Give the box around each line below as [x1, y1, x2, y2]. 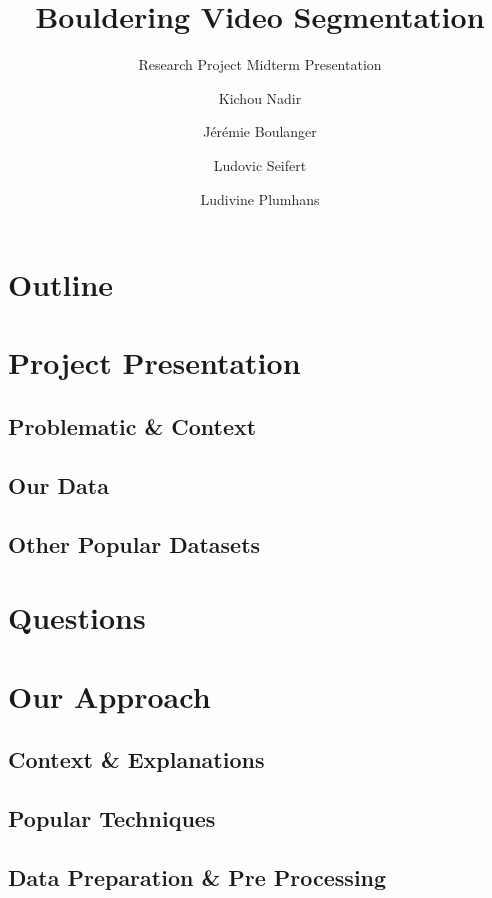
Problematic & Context [8, 411, 257, 442]
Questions [8, 597, 146, 638]
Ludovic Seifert [213, 154, 307, 175]
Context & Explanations [8, 744, 265, 775]
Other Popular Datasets [8, 528, 261, 559]
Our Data [8, 469, 109, 500]
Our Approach [8, 675, 211, 716]
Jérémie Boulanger [203, 121, 317, 142]
